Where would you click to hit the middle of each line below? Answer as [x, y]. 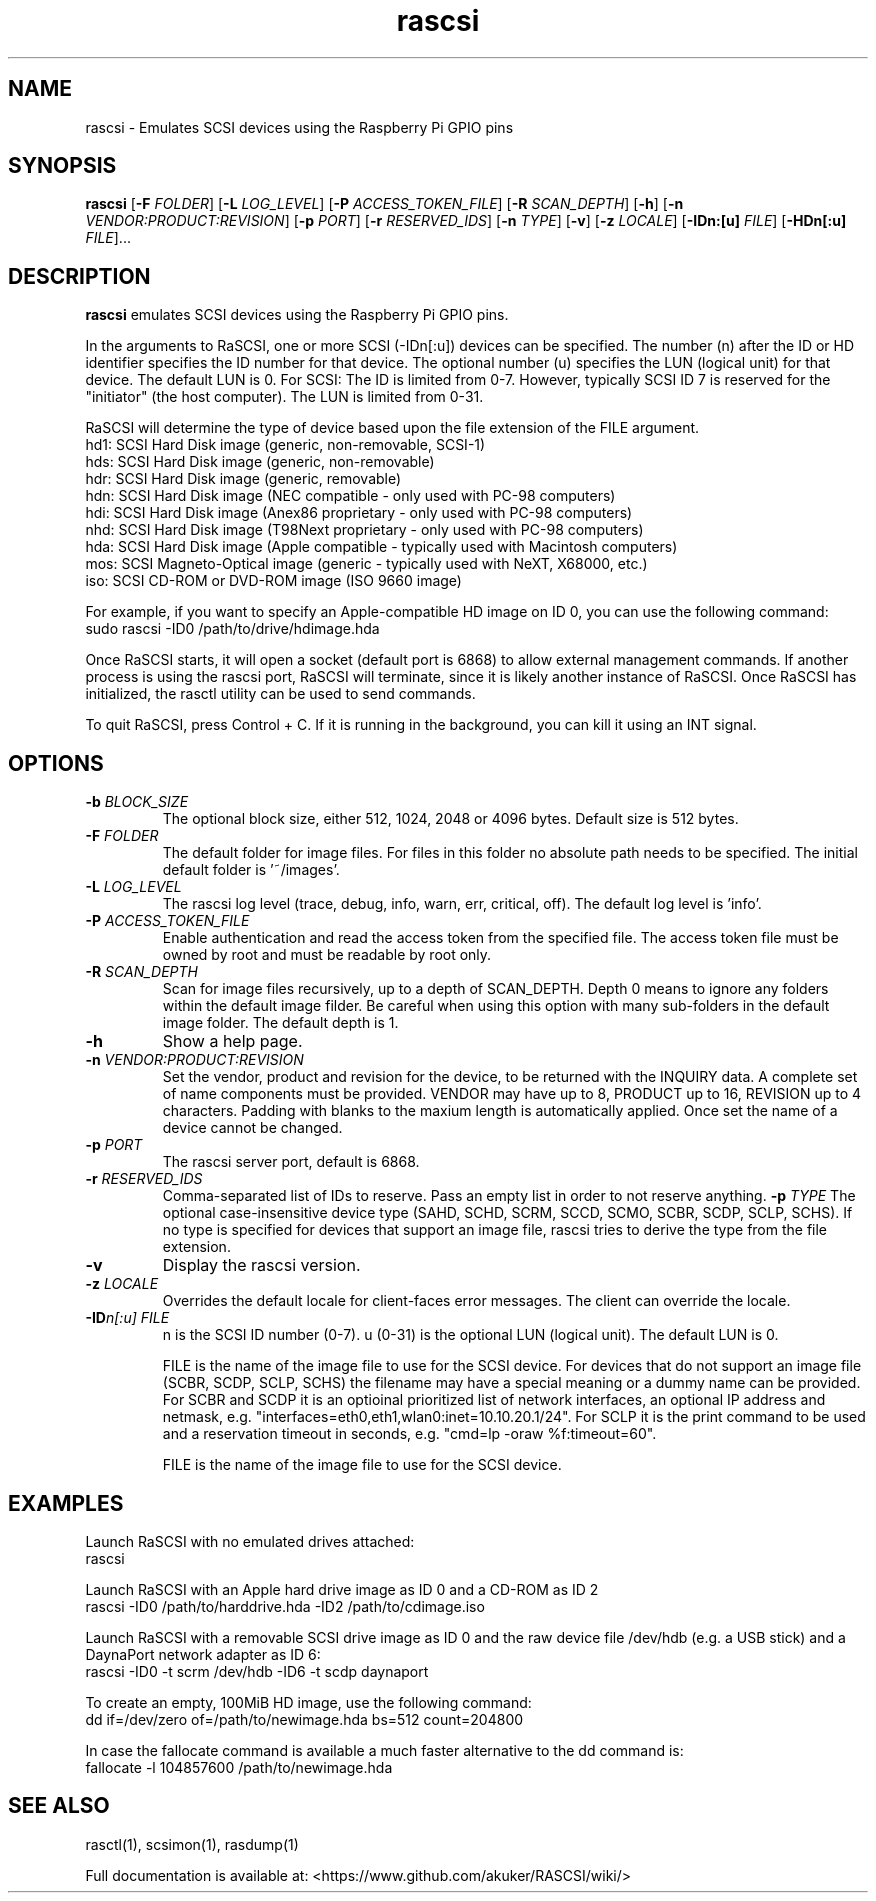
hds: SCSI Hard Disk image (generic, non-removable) [260, 462]
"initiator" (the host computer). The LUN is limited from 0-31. [284, 397]
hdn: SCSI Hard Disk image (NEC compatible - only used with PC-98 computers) [350, 496]
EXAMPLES [66, 1503]
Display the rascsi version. [261, 1265]
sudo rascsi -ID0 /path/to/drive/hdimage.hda [232, 629]
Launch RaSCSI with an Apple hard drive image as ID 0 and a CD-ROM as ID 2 [342, 1589]
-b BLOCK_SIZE [137, 802]
